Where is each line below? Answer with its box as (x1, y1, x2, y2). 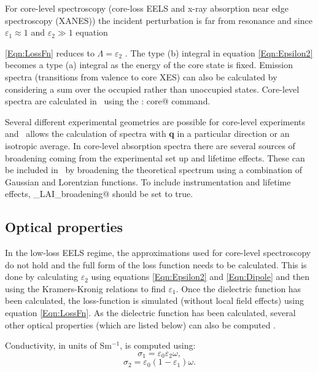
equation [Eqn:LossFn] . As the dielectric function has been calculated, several (5, 306, 296, 319)
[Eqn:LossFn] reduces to (5, 46, 95, 59)
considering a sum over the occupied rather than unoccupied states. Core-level (5, 82, 300, 95)
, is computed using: (120, 339, 196, 352)
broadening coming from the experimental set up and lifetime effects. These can (5, 151, 305, 164)
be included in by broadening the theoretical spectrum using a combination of (5, 163, 303, 176)
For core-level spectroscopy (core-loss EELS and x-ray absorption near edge (5, 2, 289, 14)
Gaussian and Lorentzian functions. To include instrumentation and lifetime (5, 175, 291, 188)
